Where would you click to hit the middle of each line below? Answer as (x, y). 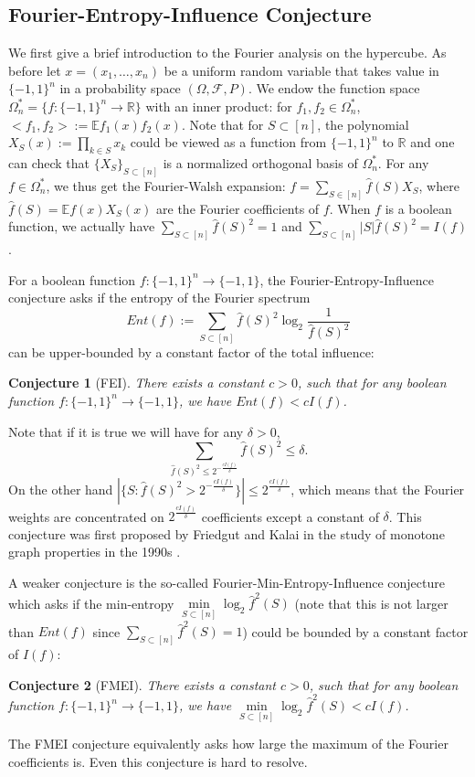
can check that (49, 162)
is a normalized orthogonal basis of (260, 162)
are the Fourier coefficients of (238, 208)
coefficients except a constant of (290, 516)
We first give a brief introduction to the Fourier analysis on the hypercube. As (227, 53)
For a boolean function (72, 279)
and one (433, 142)
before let (35, 70)
